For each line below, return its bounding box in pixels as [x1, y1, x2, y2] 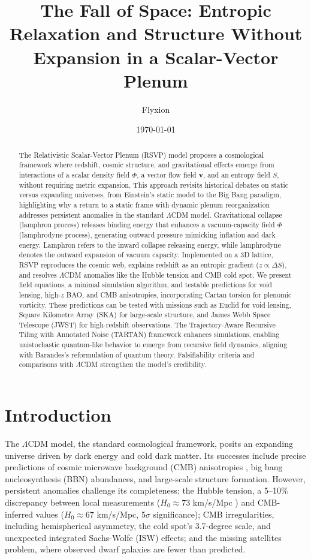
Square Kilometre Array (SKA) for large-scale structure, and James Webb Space [19, 309, 271, 320]
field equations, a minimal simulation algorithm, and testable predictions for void [19, 279, 272, 290]
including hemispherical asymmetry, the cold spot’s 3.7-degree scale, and [5, 519, 271, 532]
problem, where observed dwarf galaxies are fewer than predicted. [5, 543, 246, 555]
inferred [5, 507, 34, 520]
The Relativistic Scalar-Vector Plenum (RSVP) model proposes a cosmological [19, 149, 264, 160]
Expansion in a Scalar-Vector [33, 44, 279, 69]
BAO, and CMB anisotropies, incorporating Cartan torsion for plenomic [66, 289, 292, 299]
